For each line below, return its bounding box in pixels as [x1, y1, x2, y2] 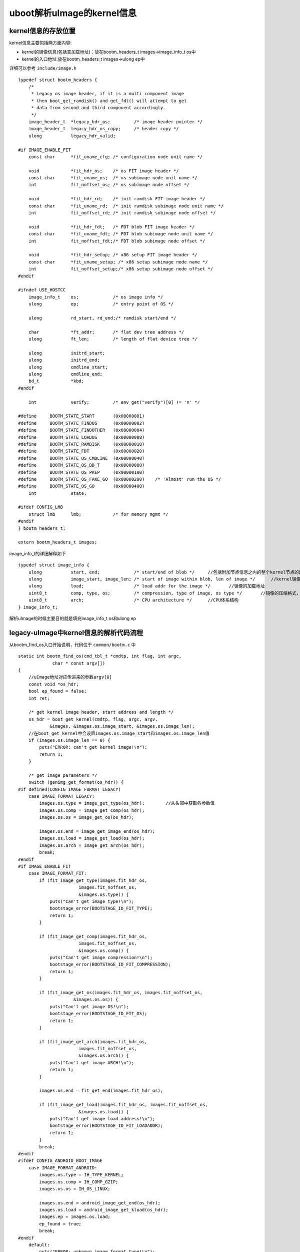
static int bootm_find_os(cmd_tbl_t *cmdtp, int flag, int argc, [18, 654, 182, 659]
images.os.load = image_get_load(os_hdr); [39, 835, 145, 841]
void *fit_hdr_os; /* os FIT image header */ [28, 168, 179, 174]
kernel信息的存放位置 [9, 27, 76, 35]
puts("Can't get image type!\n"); [49, 898, 134, 904]
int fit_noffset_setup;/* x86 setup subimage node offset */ [28, 266, 213, 272]
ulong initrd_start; [28, 350, 105, 356]
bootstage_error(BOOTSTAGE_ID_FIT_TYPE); [49, 905, 152, 911]
